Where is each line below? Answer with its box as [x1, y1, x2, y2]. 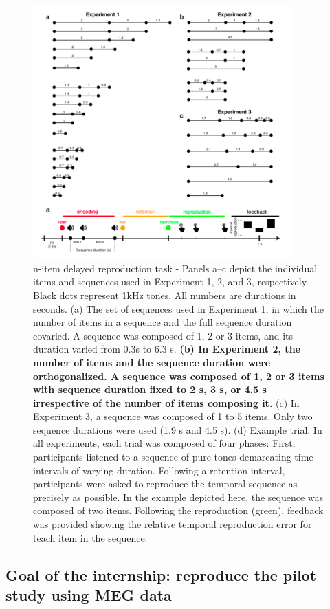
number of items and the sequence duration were [33, 355, 271, 369]
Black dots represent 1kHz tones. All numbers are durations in [33, 287, 296, 302]
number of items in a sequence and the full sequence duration [33, 315, 292, 329]
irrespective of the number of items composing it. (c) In [33, 395, 300, 410]
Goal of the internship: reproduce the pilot [5, 564, 317, 585]
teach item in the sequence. [33, 530, 148, 544]
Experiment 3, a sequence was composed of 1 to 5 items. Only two [33, 409, 313, 423]
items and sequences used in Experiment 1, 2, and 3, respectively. [33, 274, 309, 289]
